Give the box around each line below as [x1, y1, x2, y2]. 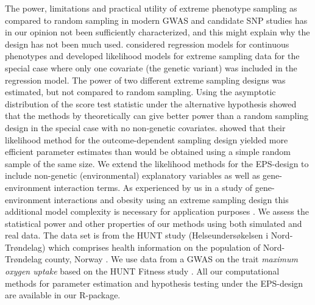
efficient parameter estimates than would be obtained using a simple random [5, 145, 291, 158]
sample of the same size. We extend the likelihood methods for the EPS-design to [5, 157, 309, 170]
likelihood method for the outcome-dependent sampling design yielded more [5, 133, 288, 146]
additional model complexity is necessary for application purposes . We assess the [5, 205, 309, 218]
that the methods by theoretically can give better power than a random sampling [5, 109, 309, 122]
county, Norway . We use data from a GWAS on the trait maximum [44, 253, 298, 265]
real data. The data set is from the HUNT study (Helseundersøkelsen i [5, 229, 269, 242]
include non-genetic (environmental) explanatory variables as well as [5, 169, 260, 182]
